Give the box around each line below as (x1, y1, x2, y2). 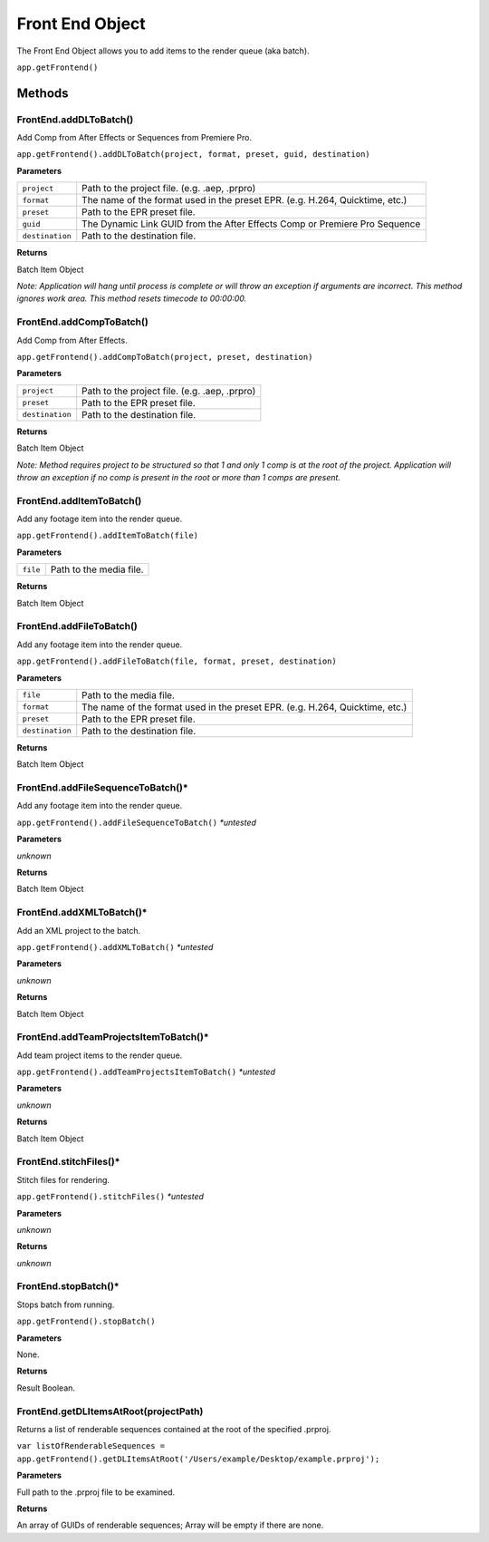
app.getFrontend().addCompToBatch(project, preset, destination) (16, 352, 313, 362)
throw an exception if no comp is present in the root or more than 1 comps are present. (16, 471, 341, 482)
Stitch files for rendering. (16, 1174, 110, 1185)
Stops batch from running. (16, 1299, 115, 1310)
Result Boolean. (16, 1382, 76, 1393)
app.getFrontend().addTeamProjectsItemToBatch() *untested (16, 1066, 276, 1078)
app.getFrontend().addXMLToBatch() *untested (16, 941, 214, 952)
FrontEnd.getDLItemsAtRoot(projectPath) (16, 1405, 204, 1418)
